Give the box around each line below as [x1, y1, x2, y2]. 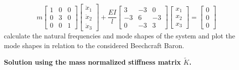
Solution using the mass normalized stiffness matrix [4, 56, 181, 67]
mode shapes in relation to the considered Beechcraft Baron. [4, 40, 184, 50]
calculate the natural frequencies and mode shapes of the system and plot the [4, 31, 235, 41]
